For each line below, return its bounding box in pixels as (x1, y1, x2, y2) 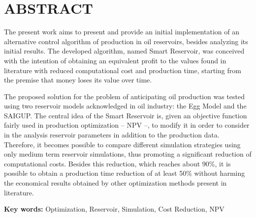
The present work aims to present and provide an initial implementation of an (4, 27, 239, 37)
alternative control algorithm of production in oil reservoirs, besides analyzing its (4, 36, 248, 46)
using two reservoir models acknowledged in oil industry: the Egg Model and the (4, 101, 247, 111)
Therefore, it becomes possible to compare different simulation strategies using (4, 139, 241, 149)
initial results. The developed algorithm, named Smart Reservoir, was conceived (4, 46, 245, 56)
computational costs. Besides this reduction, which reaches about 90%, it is (4, 158, 231, 168)
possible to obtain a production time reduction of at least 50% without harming (4, 168, 245, 178)
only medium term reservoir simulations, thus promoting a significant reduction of (4, 149, 252, 159)
